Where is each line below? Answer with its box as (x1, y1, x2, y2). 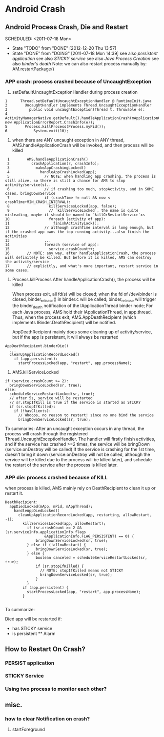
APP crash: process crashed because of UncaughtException (5, 78, 151, 85)
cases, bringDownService (5, 191, 56, 196)
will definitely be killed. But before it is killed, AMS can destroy (5, 255, 152, 260)
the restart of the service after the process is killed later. (5, 462, 118, 468)
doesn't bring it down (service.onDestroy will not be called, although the (5, 451, 150, 457)
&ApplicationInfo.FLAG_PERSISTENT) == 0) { (44, 534, 134, 539)
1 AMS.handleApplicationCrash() (7, 157, 89, 162)
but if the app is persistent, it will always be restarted (12, 334, 119, 340)
